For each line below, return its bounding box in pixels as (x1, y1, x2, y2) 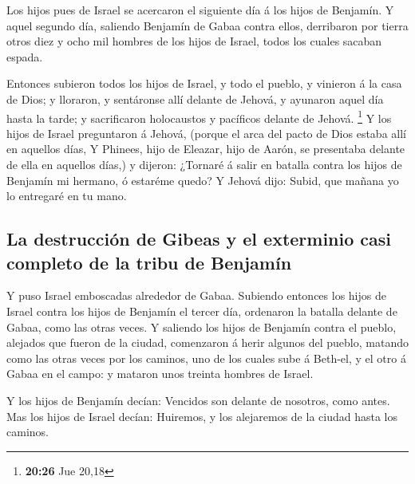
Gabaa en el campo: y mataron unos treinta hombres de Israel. (6, 365, 314, 382)
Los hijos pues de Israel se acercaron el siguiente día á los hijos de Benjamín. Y (6, 2, 394, 18)
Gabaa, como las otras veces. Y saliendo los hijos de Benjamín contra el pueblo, (6, 318, 397, 335)
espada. (6, 48, 43, 65)
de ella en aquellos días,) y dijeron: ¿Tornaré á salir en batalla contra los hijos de (6, 156, 402, 172)
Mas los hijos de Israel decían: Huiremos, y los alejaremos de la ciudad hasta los (6, 407, 397, 424)
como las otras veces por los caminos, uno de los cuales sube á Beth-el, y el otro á (6, 349, 406, 366)
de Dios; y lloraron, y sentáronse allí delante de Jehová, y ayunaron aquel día (6, 90, 384, 107)
